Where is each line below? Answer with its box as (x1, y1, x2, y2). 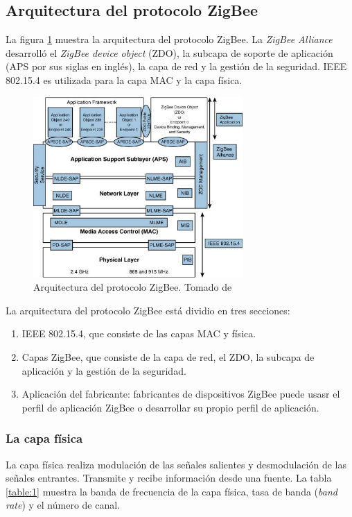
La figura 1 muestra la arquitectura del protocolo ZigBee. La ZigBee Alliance (6, 32, 333, 46)
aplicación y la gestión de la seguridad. (21, 363, 186, 378)
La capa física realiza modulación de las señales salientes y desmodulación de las (6, 457, 346, 471)
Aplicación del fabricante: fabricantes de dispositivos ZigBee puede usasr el (21, 387, 340, 401)
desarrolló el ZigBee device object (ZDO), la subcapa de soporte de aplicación (6, 45, 333, 60)
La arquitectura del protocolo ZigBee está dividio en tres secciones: (6, 303, 290, 317)
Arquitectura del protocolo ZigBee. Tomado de (33, 280, 232, 294)
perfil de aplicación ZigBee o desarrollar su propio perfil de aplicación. (21, 400, 319, 414)
